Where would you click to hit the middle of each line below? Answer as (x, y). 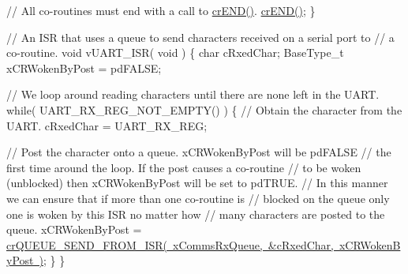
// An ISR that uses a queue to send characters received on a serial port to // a (200, 37)
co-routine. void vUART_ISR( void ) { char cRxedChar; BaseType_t (175, 53)
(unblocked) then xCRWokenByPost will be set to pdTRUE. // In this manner (197, 183)
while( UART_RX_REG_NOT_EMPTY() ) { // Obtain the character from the (204, 109)
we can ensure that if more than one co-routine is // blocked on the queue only (198, 198)
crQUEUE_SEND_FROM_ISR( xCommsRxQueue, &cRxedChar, (170, 244)
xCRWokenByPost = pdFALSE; (84, 68)
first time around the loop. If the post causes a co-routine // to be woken (184, 167)
